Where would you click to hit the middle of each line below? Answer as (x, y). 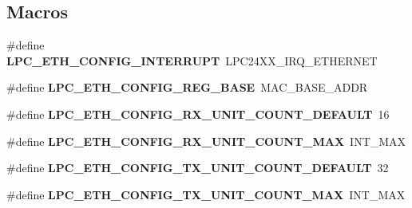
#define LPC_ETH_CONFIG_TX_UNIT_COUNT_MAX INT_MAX (206, 194)
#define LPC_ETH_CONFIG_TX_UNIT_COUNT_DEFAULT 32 (198, 168)
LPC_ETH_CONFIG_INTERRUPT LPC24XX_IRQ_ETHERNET (192, 60)
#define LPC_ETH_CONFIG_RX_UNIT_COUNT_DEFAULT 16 (198, 114)
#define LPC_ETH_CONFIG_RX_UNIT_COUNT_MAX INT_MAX (206, 141)
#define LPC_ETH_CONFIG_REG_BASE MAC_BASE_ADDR (187, 87)
